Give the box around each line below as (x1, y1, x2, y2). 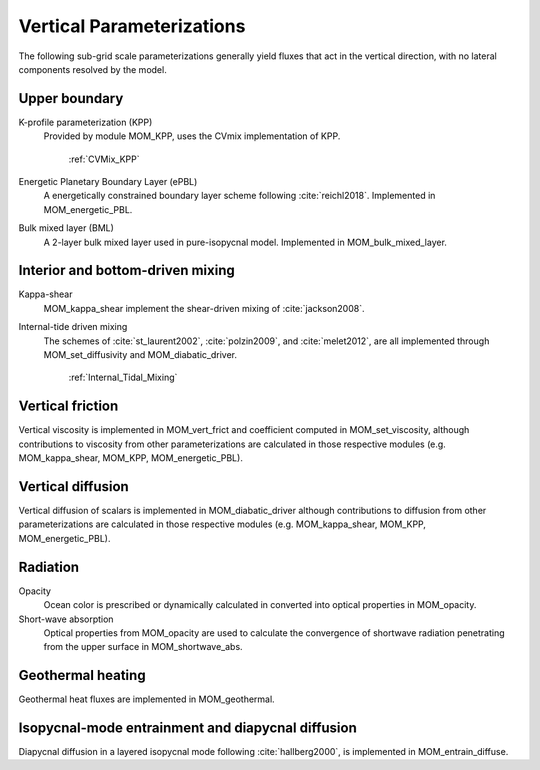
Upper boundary (18, 90, 124, 107)
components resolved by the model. (18, 63, 167, 75)
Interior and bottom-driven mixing (18, 262, 235, 279)
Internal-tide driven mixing (18, 321, 128, 333)
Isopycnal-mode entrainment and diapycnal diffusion (18, 720, 357, 736)
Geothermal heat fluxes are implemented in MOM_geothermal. (18, 693, 275, 705)
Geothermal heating (18, 667, 146, 684)
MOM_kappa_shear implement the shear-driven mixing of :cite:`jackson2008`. (43, 302, 365, 314)
